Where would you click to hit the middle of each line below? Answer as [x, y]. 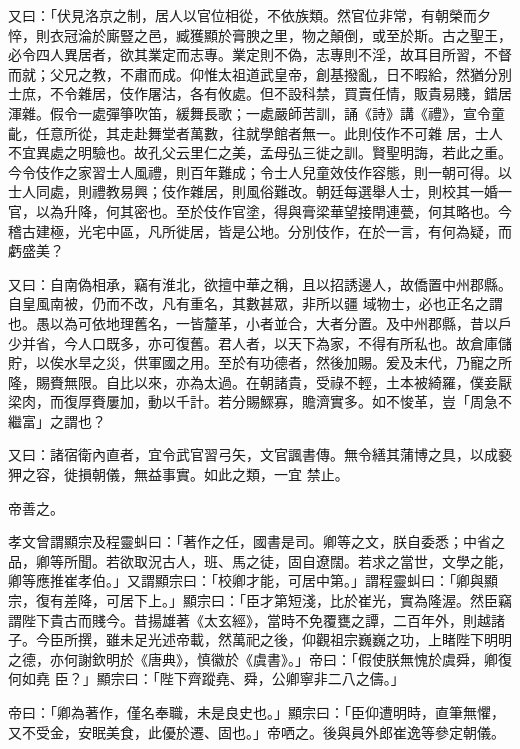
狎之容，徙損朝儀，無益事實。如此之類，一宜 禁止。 [178, 474]
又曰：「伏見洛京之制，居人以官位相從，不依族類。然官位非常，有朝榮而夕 [249, 15]
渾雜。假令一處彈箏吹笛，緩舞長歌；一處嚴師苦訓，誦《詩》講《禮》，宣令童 [256, 112]
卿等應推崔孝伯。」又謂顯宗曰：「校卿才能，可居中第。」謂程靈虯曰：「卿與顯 [253, 580]
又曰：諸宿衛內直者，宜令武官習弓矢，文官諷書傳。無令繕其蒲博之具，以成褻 [260, 454]
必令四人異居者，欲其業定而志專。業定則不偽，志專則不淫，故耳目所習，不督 [260, 54]
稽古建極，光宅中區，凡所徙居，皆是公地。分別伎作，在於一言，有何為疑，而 [260, 230]
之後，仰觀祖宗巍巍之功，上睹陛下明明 [385, 639]
